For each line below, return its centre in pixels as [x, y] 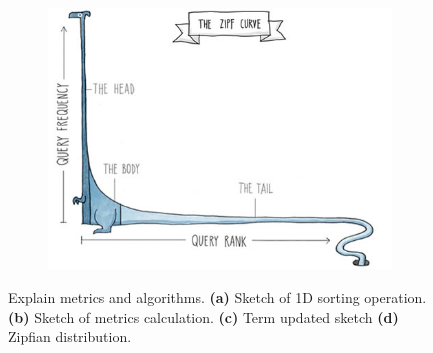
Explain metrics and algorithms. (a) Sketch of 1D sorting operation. [217, 297]
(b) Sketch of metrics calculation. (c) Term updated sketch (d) [203, 316]
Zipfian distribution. [70, 336]
